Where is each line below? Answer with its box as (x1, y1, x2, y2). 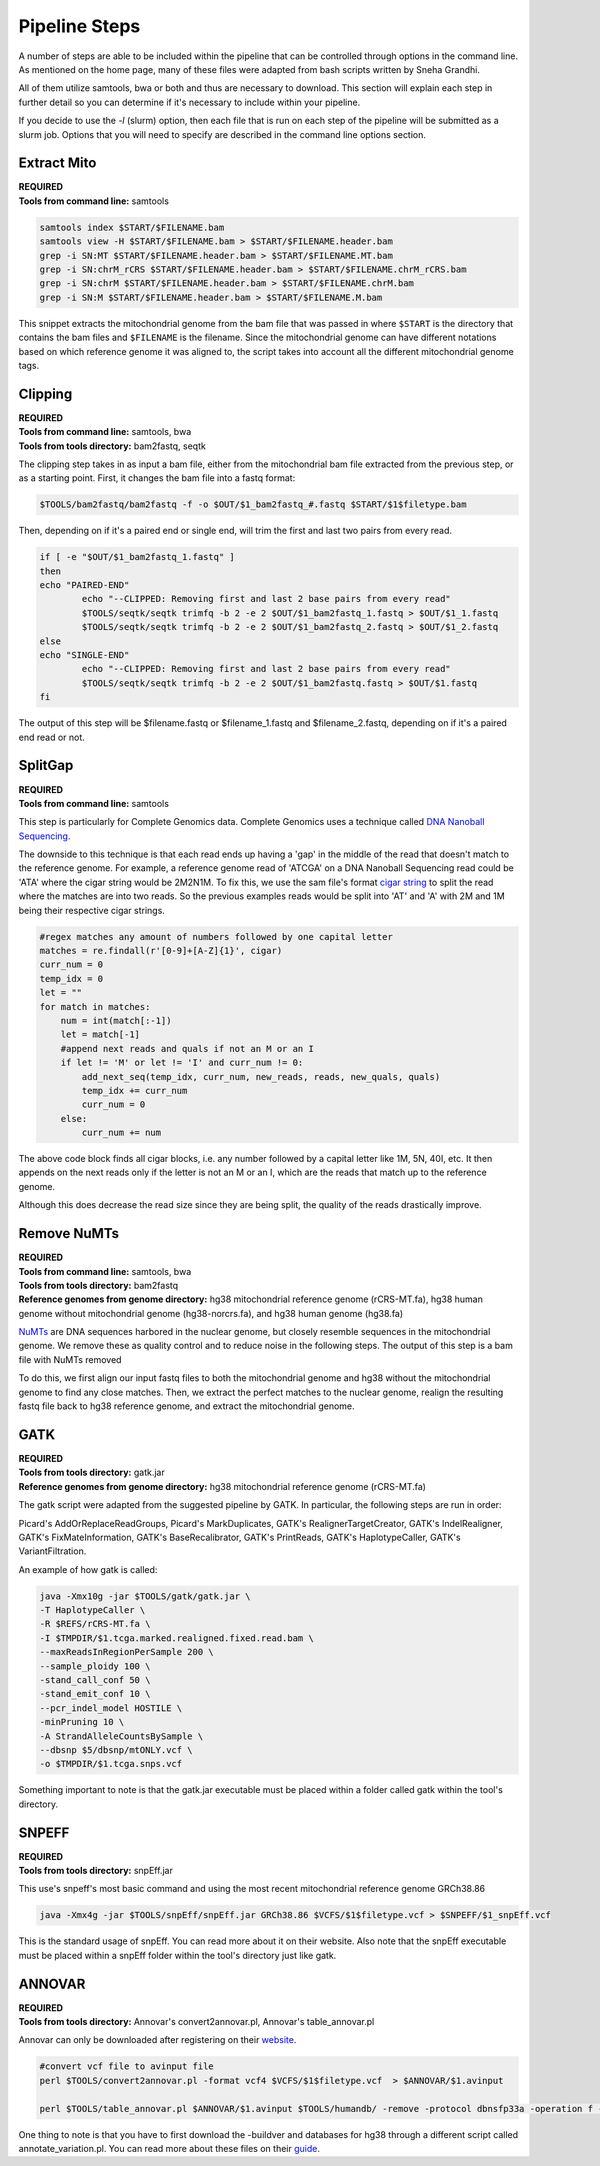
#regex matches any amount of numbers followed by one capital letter (39, 931, 394, 942)
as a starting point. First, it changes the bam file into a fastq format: (18, 472, 296, 484)
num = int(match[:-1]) (60, 1015, 172, 1026)
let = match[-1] (60, 1029, 140, 1040)
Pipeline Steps (18, 15, 141, 37)
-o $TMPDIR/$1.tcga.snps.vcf (39, 1758, 183, 1770)
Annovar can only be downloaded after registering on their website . (18, 2034, 297, 2046)
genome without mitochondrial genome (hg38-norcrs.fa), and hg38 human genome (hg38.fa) (18, 1307, 404, 1319)
